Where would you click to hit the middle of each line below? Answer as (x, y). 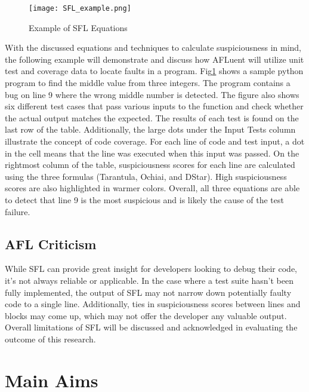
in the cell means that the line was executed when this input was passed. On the (152, 153)
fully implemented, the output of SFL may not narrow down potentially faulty (148, 292)
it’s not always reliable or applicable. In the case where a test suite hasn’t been (149, 280)
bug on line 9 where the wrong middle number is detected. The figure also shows (152, 94)
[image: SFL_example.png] (80, 8)
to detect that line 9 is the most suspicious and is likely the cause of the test (144, 199)
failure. (18, 211)
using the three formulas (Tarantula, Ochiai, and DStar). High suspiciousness (146, 176)
